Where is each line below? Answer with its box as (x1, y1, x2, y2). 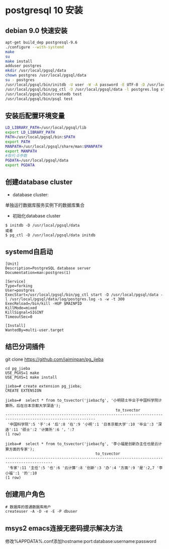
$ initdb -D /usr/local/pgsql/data (5, 223, 80, 228)
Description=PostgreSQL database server (5, 265, 92, 270)
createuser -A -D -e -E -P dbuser (5, 509, 78, 514)
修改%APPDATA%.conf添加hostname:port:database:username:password (5, 538, 157, 544)
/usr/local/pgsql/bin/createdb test (5, 91, 82, 96)
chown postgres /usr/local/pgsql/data (5, 73, 87, 78)
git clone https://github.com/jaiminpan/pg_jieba (5, 356, 104, 362)
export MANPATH (5, 148, 37, 154)
